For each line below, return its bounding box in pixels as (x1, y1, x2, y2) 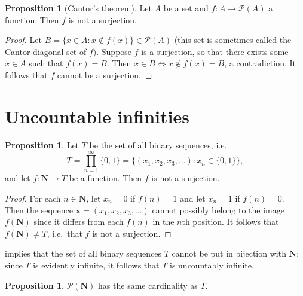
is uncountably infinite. (170, 258, 254, 271)
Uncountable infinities (5, 103, 189, 128)
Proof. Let (5, 33, 42, 46)
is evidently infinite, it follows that (33, 258, 160, 271)
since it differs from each (33, 215, 124, 228)
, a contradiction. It (224, 57, 296, 69)
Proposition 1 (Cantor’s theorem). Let (5, 2, 152, 14)
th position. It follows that (182, 215, 279, 228)
